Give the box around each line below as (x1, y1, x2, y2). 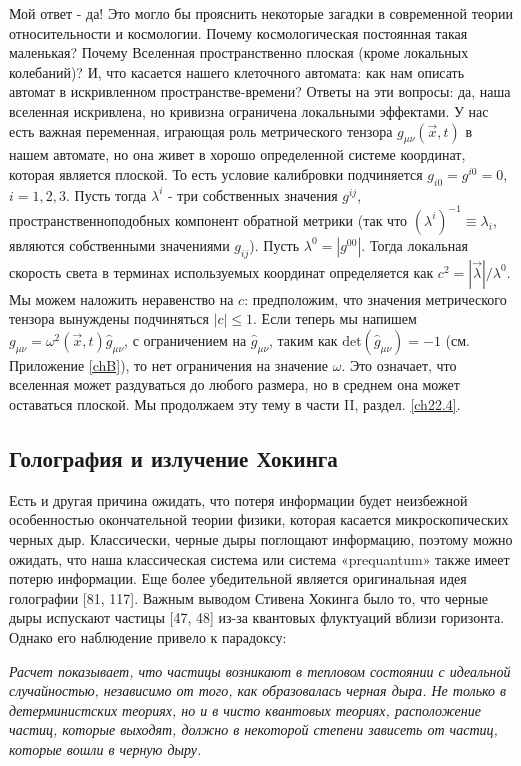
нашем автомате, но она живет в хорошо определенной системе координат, (9, 144, 466, 165)
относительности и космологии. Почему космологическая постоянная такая (9, 22, 468, 43)
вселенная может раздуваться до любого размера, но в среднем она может (9, 374, 460, 395)
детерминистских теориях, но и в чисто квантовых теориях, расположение (9, 699, 481, 720)
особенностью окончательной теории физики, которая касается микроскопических (9, 509, 509, 530)
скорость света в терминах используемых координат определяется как (9, 261, 434, 282)
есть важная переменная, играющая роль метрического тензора (9, 120, 393, 141)
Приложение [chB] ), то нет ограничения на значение (9, 354, 328, 375)
